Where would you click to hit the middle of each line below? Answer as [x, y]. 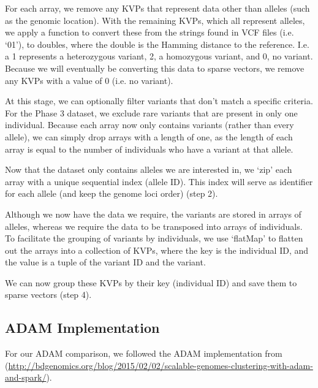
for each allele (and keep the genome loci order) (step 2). [112, 193]
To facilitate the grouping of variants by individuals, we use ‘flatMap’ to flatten [154, 238]
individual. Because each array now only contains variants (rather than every [150, 125]
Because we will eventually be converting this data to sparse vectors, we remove [155, 68]
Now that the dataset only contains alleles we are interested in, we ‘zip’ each [149, 169]
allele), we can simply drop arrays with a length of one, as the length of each [149, 136]
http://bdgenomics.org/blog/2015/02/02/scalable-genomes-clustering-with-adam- [161, 365]
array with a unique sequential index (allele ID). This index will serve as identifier [159, 181]
